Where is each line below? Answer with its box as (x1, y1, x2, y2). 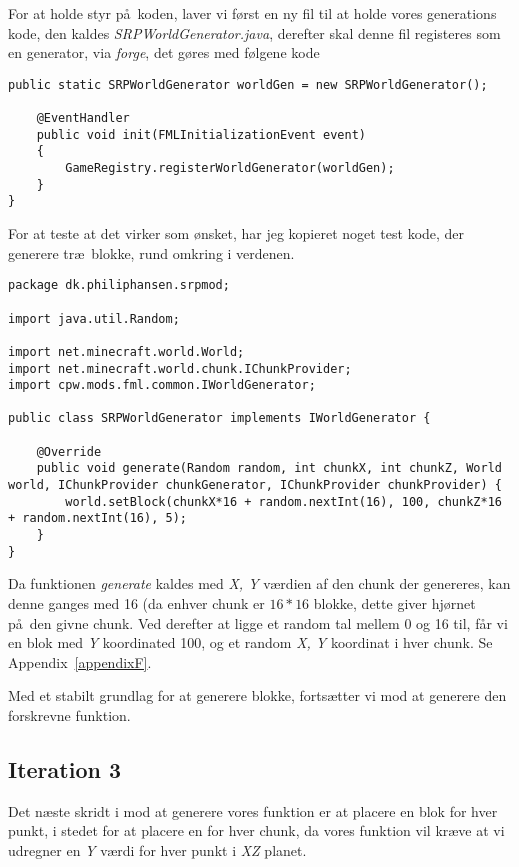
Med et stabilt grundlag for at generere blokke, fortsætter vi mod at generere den (8, 685, 507, 706)
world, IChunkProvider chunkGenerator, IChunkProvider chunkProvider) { (8, 478, 502, 493)
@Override (36, 444, 102, 459)
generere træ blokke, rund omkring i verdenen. (8, 242, 295, 263)
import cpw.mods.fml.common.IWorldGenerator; (8, 378, 316, 393)
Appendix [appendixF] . (8, 651, 152, 672)
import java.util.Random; (8, 311, 180, 326)
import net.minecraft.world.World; (8, 344, 245, 359)
